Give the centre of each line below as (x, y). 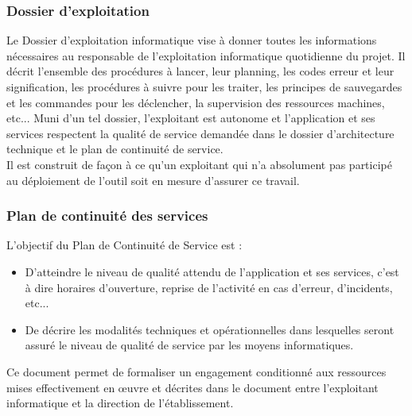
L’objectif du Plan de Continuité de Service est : (124, 245)
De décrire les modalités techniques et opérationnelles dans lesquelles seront (210, 329)
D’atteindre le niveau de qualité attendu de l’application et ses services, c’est (212, 271)
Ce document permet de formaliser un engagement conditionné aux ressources (196, 371)
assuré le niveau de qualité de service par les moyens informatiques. (189, 345)
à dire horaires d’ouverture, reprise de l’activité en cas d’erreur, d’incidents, (209, 287)
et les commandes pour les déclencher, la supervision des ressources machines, (196, 102)
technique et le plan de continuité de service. (115, 149)
